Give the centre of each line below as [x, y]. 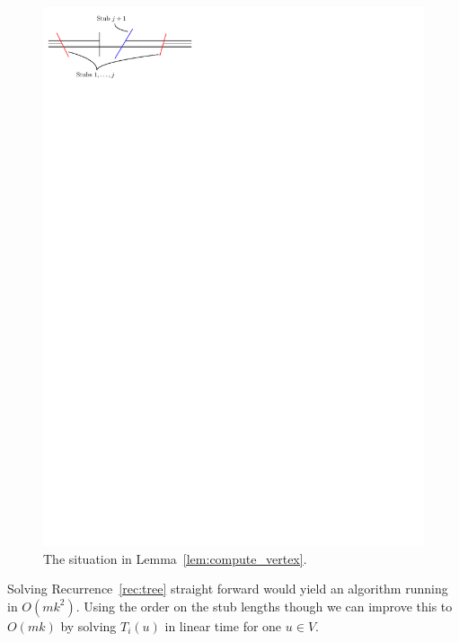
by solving [88, 625]
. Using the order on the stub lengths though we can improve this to [264, 606]
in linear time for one [223, 625]
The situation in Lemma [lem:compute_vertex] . [175, 558]
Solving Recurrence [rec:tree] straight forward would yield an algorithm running [228, 589]
